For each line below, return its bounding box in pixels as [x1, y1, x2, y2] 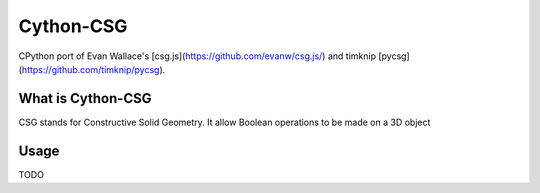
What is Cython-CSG [18, 90, 152, 107]
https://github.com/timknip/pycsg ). [21, 63, 166, 75]
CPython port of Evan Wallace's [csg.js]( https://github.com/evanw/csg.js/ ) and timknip [18, 50, 377, 62]
